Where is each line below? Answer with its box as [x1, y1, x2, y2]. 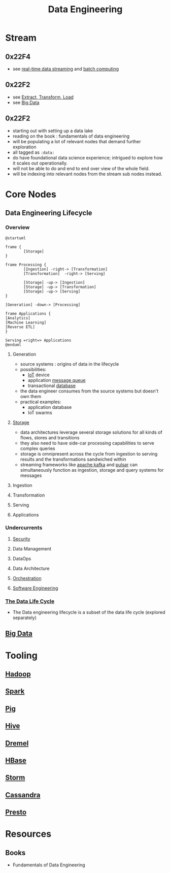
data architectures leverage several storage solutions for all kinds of [20, 429, 162, 435]
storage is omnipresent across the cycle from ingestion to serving [20, 450, 158, 457]
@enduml [5, 342, 22, 347]
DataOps [12, 555, 31, 562]
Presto [5, 808, 27, 817]
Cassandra [5, 791, 41, 799]
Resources [5, 828, 52, 840]
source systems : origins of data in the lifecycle [20, 361, 119, 367]
